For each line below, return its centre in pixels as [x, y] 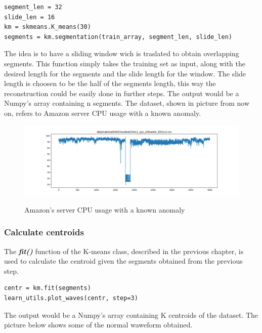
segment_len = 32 [33, 7]
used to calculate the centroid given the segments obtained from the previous [123, 261]
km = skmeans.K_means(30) [48, 27]
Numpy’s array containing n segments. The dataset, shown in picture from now [127, 103]
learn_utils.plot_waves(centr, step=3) [71, 298]
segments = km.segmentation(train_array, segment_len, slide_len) [118, 37]
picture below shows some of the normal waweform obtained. [98, 325]
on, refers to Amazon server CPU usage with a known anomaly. [103, 113]
